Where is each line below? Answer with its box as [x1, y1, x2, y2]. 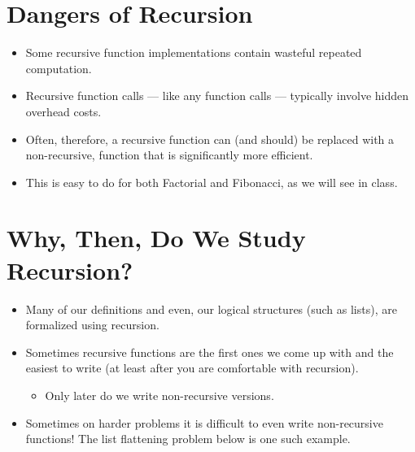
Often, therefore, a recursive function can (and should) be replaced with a [25, 130, 395, 147]
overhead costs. [25, 102, 102, 120]
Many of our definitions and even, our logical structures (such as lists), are [25, 300, 397, 317]
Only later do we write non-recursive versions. [45, 386, 274, 403]
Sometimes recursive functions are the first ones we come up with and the [25, 343, 394, 360]
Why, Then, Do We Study [7, 221, 306, 254]
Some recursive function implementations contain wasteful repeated [25, 44, 362, 61]
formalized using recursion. [25, 316, 159, 333]
